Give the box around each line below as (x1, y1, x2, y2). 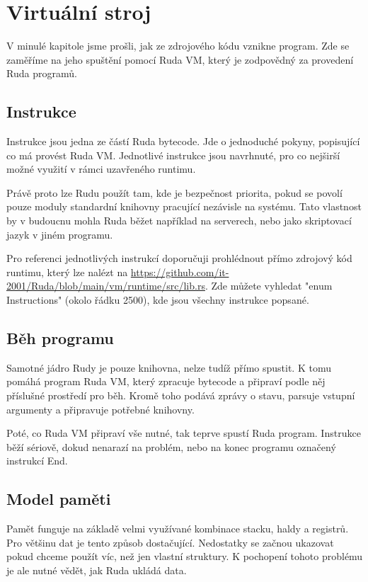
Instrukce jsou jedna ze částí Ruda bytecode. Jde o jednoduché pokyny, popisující (6, 134, 360, 149)
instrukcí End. (6, 453, 68, 468)
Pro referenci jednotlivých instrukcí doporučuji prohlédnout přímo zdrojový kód (6, 251, 352, 266)
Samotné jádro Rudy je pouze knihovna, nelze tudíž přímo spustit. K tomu (6, 360, 331, 375)
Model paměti (6, 488, 111, 510)
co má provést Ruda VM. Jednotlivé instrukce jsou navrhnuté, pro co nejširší (6, 147, 340, 162)
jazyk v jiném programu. (6, 227, 113, 241)
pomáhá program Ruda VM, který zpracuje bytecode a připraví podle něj (6, 374, 326, 389)
